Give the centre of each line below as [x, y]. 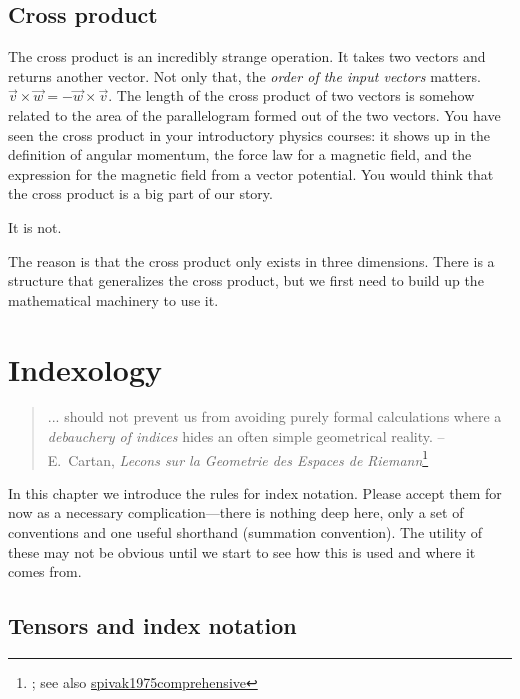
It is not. [35, 226]
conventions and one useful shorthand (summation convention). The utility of [245, 532]
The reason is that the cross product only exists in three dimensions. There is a [251, 260]
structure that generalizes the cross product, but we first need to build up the [246, 280]
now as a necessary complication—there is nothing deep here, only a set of [236, 512]
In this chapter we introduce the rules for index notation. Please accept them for [255, 492]
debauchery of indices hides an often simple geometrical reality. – [246, 436]
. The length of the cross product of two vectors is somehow [291, 95]
